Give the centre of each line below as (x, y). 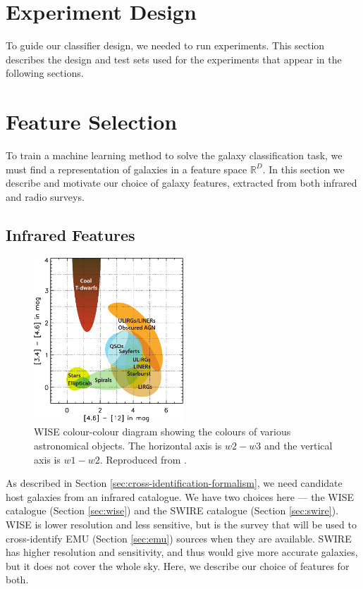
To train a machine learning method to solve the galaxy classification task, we (174, 155)
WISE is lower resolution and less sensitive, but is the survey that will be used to (181, 524)
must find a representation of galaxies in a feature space (127, 169)
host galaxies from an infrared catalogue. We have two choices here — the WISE (180, 496)
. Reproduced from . (143, 459)
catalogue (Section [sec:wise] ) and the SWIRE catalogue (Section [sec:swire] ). (172, 510)
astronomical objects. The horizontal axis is (128, 446)
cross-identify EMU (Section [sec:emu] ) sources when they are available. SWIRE (179, 538)
